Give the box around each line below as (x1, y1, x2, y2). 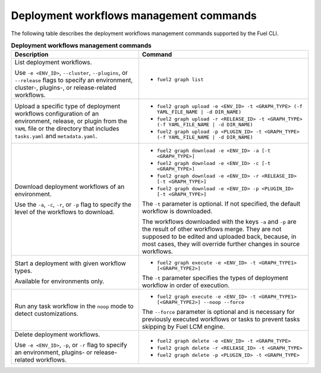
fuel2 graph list (156, 76, 204, 83)
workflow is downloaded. (141, 207, 213, 216)
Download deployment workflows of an (14, 182, 125, 191)
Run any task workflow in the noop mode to (14, 302, 134, 310)
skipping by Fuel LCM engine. (141, 322, 225, 331)
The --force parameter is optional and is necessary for (141, 307, 295, 316)
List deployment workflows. (14, 58, 92, 67)
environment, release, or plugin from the (14, 117, 128, 125)
